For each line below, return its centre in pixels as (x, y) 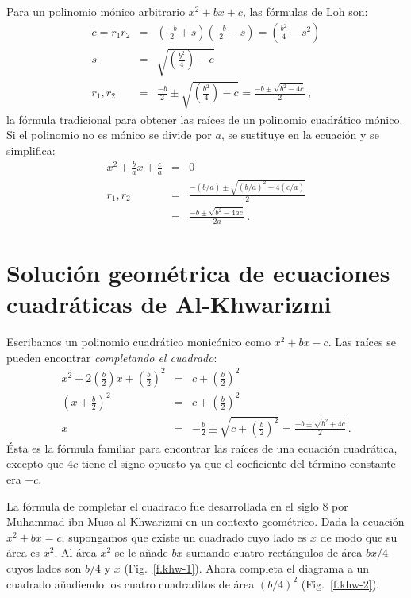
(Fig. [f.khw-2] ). (340, 583)
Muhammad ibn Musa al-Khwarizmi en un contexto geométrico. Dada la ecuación (205, 521)
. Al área (75, 552)
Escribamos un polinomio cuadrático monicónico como (138, 342)
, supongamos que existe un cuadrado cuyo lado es (184, 536)
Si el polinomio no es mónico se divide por (109, 135)
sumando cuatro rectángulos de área (275, 552)
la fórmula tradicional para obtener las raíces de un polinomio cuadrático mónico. (205, 119)
